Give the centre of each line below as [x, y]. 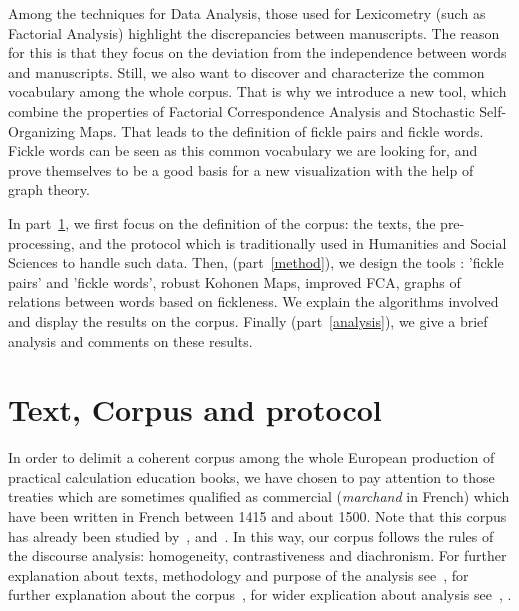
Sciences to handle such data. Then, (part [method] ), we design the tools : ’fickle [256, 262]
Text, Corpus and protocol [195, 409]
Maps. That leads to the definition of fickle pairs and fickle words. [281, 130]
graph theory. [49, 189]
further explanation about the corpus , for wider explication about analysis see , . [260, 594]
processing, [41, 242]
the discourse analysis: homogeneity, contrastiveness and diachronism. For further [257, 555]
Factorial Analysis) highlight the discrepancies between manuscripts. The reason [254, 32]
